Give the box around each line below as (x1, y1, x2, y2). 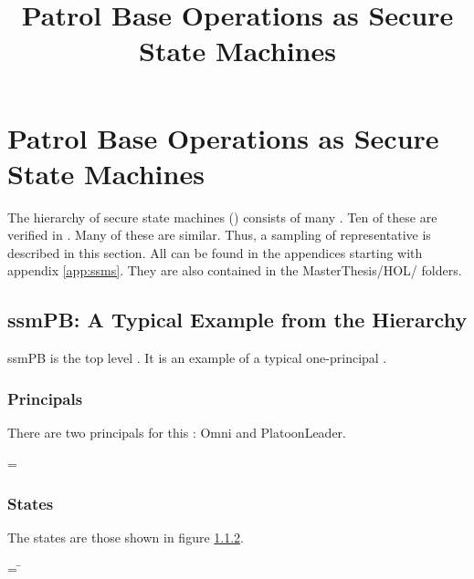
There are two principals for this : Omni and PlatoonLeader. (7, 423, 346, 442)
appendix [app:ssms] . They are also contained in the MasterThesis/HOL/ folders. (7, 261, 462, 280)
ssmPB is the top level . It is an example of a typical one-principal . (7, 348, 387, 367)
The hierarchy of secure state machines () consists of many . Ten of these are (7, 207, 437, 226)
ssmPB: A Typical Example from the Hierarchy (7, 305, 468, 334)
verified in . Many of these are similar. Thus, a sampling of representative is (7, 225, 431, 244)
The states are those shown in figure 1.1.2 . (7, 528, 244, 547)
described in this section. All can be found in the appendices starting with (7, 243, 423, 262)
